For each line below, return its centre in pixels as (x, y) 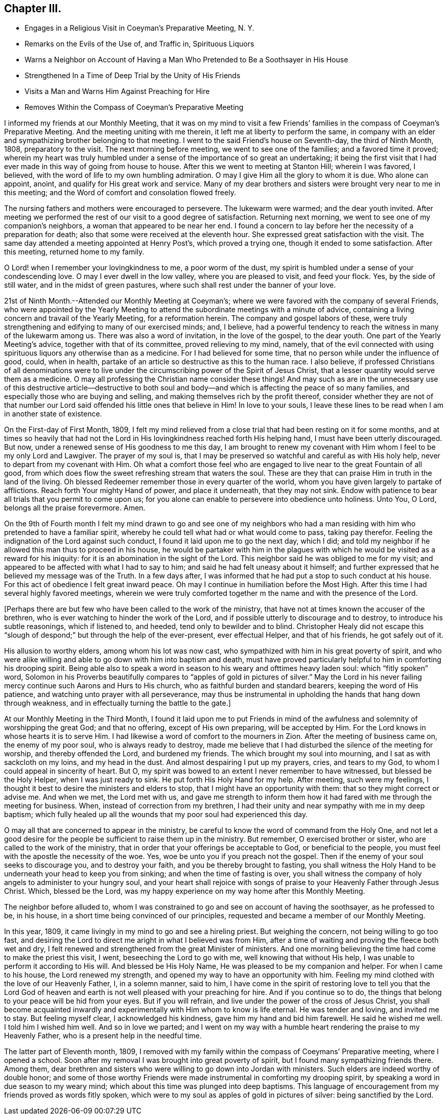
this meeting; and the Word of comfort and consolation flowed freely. (120, 193)
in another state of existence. (53, 414)
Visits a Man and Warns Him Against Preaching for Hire (117, 91)
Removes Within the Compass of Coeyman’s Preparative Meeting (134, 107)
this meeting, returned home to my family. (74, 252)
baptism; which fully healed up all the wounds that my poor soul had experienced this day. (156, 815)
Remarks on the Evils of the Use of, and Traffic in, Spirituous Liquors (139, 44)
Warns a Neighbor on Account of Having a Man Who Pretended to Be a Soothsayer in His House (186, 60)
